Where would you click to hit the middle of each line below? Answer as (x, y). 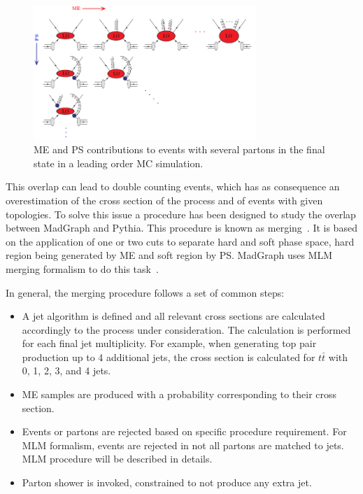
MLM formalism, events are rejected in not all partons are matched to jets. (183, 445)
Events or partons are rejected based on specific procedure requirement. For (184, 431)
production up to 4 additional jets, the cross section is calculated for (169, 357)
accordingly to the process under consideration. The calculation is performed (186, 329)
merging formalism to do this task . (82, 268)
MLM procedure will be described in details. (117, 459)
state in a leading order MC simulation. (119, 163)
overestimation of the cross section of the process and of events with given (164, 200)
